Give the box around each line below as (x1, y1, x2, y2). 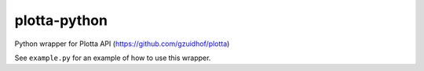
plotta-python (14, 12, 108, 29)
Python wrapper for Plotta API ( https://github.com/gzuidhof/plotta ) (14, 39, 230, 48)
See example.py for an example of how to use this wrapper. (14, 53, 211, 62)
